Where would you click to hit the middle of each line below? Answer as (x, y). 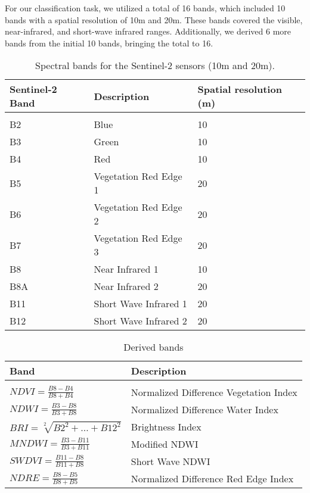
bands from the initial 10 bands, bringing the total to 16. (109, 43)
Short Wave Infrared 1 (140, 304)
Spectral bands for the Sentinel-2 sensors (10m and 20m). (155, 65)
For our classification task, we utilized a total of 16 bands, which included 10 (145, 8)
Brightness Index (166, 427)
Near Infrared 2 (126, 286)
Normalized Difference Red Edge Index (212, 479)
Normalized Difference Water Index (204, 410)
